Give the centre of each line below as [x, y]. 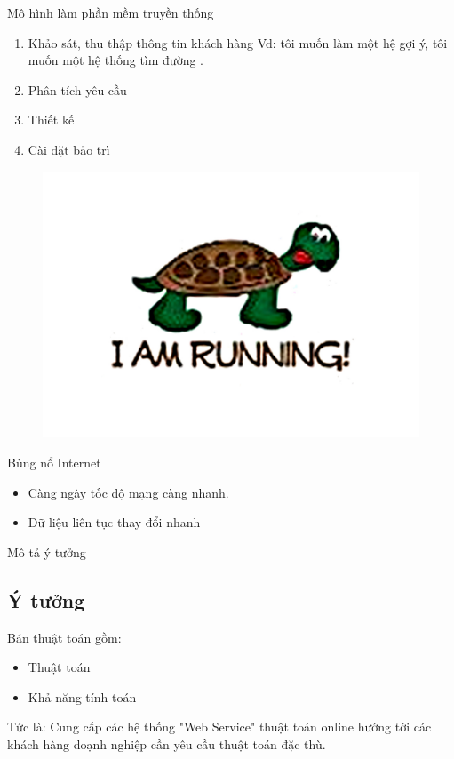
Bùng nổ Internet [54, 462]
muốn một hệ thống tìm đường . [115, 60]
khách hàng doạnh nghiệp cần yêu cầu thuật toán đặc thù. [167, 743]
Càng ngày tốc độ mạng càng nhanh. [128, 492]
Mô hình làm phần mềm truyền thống [111, 12]
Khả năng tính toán [82, 696]
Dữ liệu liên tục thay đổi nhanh [114, 522]
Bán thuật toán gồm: [64, 637]
